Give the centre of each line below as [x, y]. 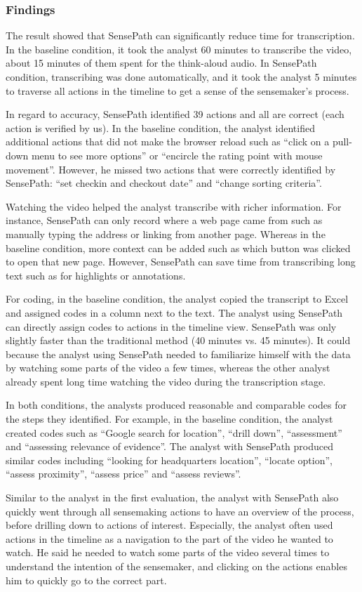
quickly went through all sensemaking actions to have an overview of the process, [180, 511]
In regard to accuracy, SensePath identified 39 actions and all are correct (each [175, 114]
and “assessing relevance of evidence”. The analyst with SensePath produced [169, 446]
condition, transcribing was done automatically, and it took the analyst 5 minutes [181, 77]
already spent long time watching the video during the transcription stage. [166, 381]
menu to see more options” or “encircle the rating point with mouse [177, 155]
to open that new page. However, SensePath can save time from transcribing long [181, 262]
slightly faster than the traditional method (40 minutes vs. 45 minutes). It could [178, 340]
